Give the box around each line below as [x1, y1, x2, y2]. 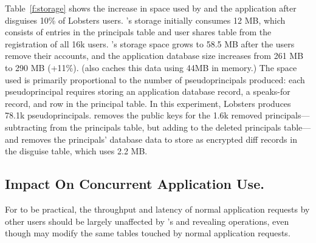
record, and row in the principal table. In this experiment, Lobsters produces [5, 97, 291, 109]
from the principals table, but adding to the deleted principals [50, 120, 281, 133]
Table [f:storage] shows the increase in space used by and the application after [5, 2, 297, 14]
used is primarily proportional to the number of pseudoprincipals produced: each [5, 73, 305, 86]
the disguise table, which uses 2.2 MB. [5, 145, 148, 157]
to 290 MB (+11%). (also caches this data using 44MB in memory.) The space [5, 61, 297, 74]
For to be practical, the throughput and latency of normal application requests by [5, 202, 310, 215]
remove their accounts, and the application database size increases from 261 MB [5, 49, 304, 62]
